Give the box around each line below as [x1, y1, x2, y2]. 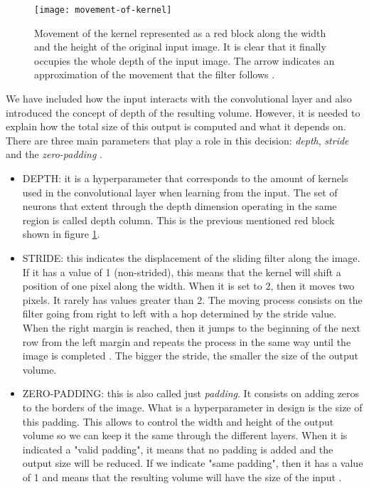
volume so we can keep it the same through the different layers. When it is [22, 428, 348, 443]
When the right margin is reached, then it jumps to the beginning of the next [22, 320, 360, 335]
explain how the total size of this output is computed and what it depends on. [6, 119, 346, 134]
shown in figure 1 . [22, 226, 100, 241]
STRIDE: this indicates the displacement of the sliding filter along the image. [22, 250, 360, 265]
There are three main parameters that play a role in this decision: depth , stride [6, 132, 349, 147]
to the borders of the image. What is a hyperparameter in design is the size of [22, 399, 363, 414]
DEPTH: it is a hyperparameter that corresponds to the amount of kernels [22, 171, 348, 185]
